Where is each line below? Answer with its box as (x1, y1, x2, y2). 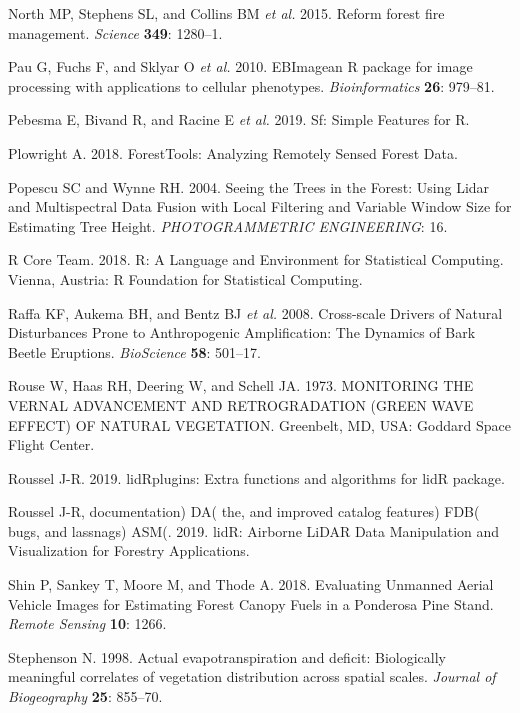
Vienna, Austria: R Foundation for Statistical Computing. (8, 268, 363, 289)
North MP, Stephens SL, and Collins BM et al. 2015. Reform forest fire (8, 3, 445, 23)
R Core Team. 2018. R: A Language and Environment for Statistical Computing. (8, 249, 504, 270)
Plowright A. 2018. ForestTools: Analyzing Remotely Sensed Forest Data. (8, 142, 458, 163)
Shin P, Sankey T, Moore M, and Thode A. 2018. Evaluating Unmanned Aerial (8, 574, 494, 595)
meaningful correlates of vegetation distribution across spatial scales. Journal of (8, 666, 496, 687)
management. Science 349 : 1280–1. (8, 22, 223, 43)
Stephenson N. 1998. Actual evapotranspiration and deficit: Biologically (8, 646, 446, 667)
